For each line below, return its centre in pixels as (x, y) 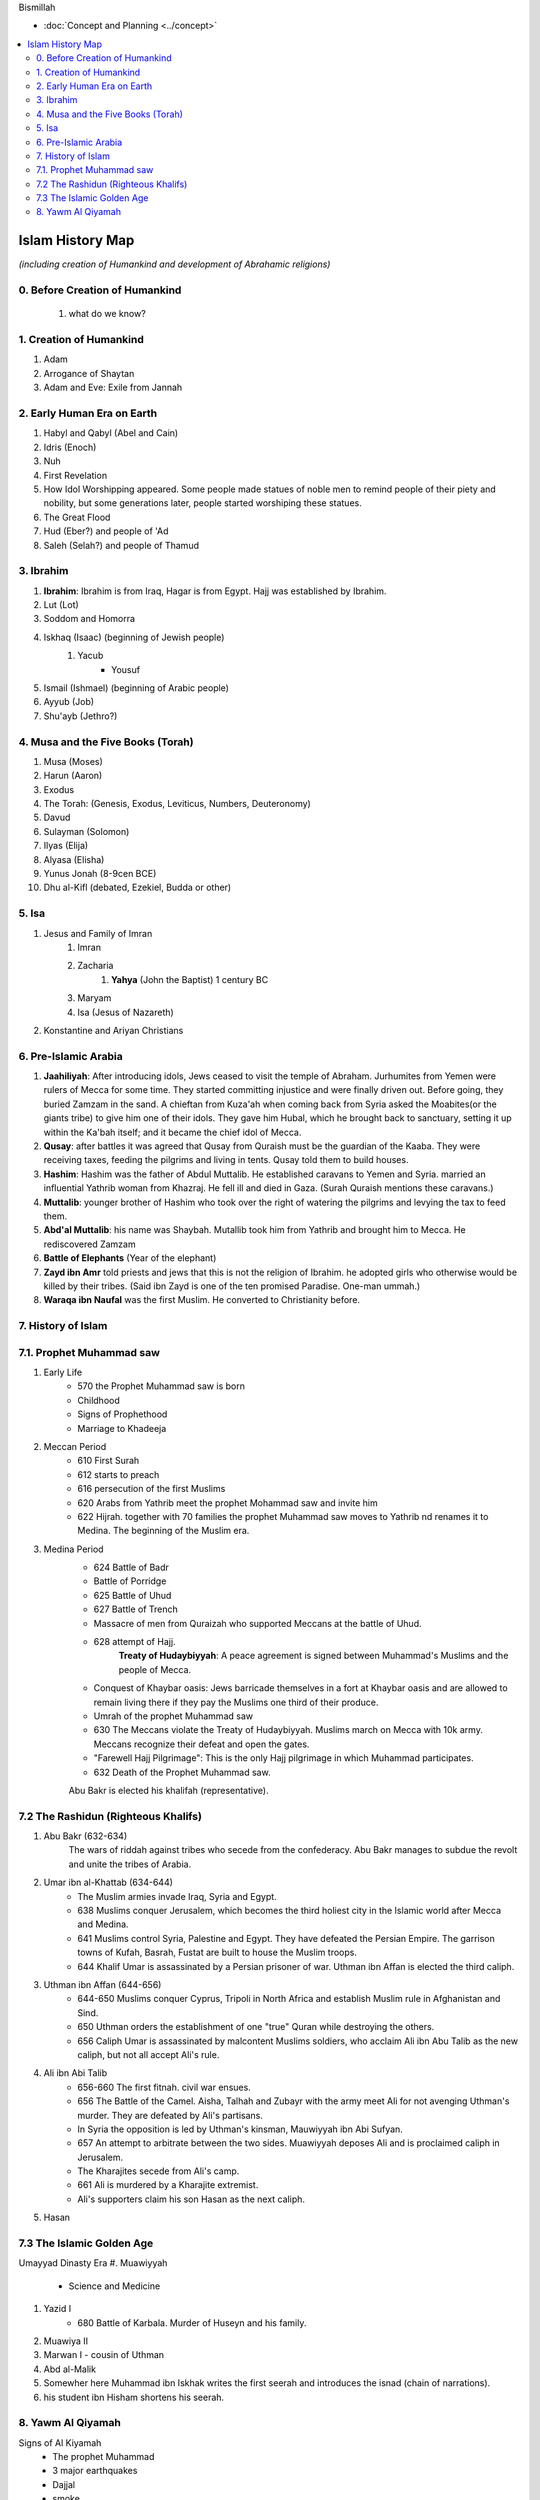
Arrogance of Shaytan (89, 373)
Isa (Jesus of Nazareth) (125, 1012)
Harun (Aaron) (73, 776)
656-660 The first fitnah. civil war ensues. (164, 2087)
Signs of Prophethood (122, 1414)
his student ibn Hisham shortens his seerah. (134, 2397)
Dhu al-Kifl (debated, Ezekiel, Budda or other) (137, 887)
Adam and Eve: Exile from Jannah (113, 387)
